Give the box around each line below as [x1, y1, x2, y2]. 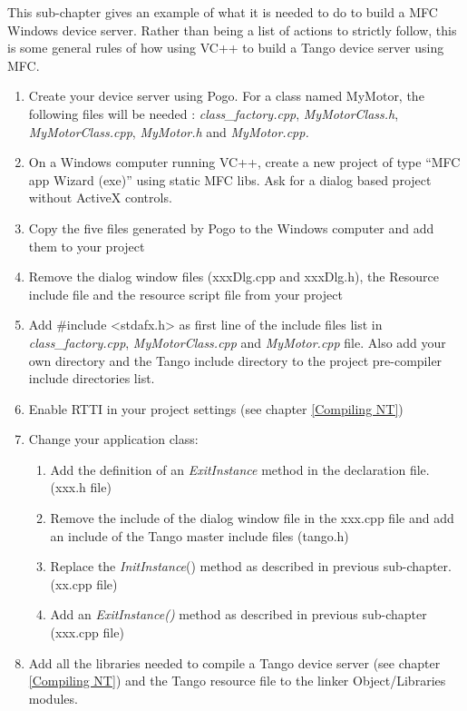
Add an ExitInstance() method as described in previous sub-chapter [50, 605, 427, 624]
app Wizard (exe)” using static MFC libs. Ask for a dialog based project [28, 170, 432, 189]
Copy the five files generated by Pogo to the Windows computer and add [28, 218, 434, 237]
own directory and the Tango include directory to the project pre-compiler [28, 351, 443, 370]
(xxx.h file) [50, 478, 112, 497]
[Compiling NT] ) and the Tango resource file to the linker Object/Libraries [28, 671, 446, 690]
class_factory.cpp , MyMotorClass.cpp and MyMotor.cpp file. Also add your [28, 332, 446, 351]
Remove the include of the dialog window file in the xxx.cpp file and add [50, 509, 454, 528]
